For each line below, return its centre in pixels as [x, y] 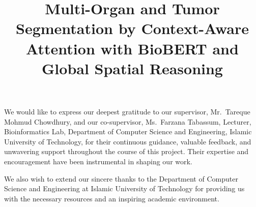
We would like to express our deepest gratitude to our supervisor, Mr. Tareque [127, 111]
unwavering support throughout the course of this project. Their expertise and [126, 151]
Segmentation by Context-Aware [132, 28]
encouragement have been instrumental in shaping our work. [98, 161]
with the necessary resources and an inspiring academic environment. [112, 198]
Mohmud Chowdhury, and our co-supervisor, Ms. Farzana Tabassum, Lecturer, [128, 121]
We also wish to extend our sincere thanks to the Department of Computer [121, 178]
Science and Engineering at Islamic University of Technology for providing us [124, 188]
